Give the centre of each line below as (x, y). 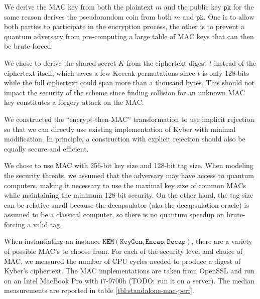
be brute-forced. (29, 46)
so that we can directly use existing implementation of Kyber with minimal (120, 129)
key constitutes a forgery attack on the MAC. (74, 102)
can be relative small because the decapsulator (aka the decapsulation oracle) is (126, 204)
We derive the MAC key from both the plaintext (79, 7)
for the (243, 7)
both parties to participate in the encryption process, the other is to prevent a (124, 26)
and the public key (192, 7)
